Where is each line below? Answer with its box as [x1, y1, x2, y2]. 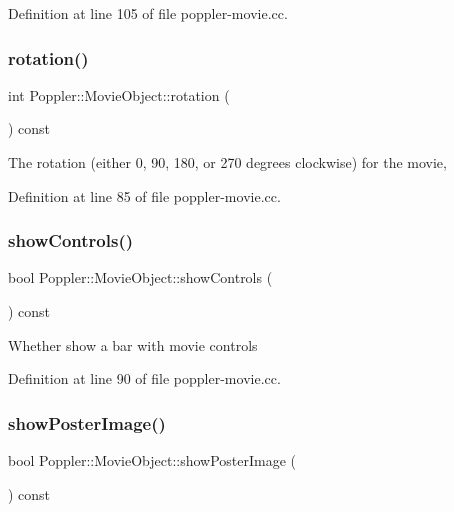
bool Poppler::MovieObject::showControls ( [8, 267, 273, 288]
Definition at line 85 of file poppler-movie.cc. [8, 185, 281, 206]
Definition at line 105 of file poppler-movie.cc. [8, 3, 288, 23]
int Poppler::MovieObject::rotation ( [8, 84, 230, 105]
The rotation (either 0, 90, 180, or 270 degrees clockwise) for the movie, [8, 152, 447, 172]
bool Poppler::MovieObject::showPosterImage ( [8, 450, 297, 470]
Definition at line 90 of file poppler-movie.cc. [8, 368, 281, 389]
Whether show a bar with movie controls [8, 334, 258, 355]
